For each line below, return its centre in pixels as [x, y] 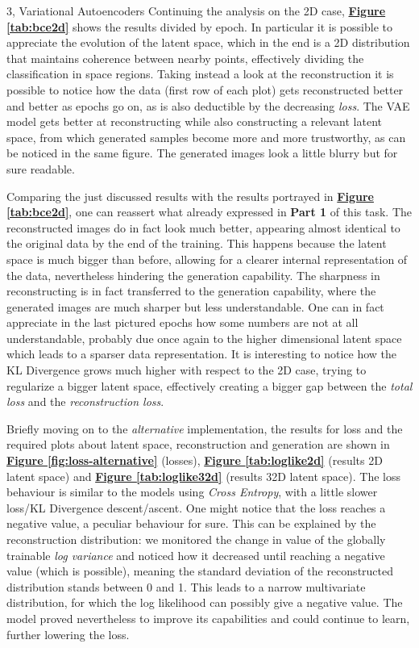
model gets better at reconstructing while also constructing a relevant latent [194, 121]
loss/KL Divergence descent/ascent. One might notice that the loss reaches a [196, 507]
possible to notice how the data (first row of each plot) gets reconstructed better [205, 89]
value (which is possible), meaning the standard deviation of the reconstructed [200, 571]
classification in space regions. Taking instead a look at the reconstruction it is [200, 74]
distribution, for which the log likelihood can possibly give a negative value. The [205, 602]
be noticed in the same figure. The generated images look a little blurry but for [202, 153]
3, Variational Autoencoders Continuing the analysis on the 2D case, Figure [196, 10]
